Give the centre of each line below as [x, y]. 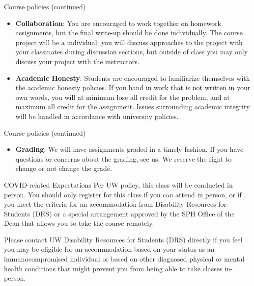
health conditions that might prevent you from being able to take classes [113, 268]
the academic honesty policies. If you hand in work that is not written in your [133, 87]
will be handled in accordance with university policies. [97, 116]
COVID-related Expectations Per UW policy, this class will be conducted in [118, 184]
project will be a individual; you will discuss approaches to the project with [129, 42]
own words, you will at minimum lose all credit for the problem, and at [123, 97]
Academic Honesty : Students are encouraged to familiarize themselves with [133, 78]
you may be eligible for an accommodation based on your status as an [109, 249]
